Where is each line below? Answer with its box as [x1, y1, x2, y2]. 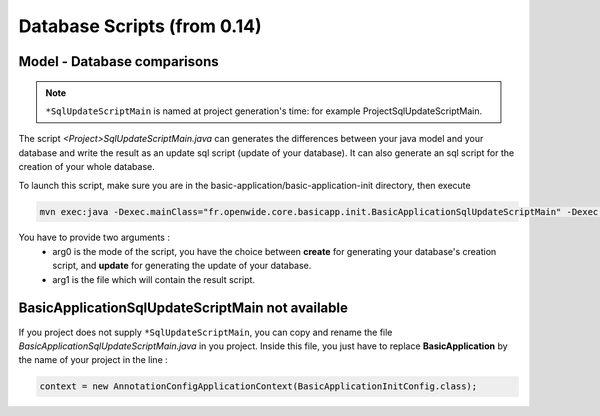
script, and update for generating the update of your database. [52, 260, 312, 272]
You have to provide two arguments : [18, 231, 170, 244]
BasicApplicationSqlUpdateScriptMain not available [18, 300, 349, 317]
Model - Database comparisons [18, 53, 219, 70]
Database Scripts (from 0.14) [18, 15, 262, 37]
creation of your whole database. [18, 161, 155, 173]
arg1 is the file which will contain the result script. [52, 273, 255, 285]
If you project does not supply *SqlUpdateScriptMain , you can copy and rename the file [18, 326, 393, 338]
